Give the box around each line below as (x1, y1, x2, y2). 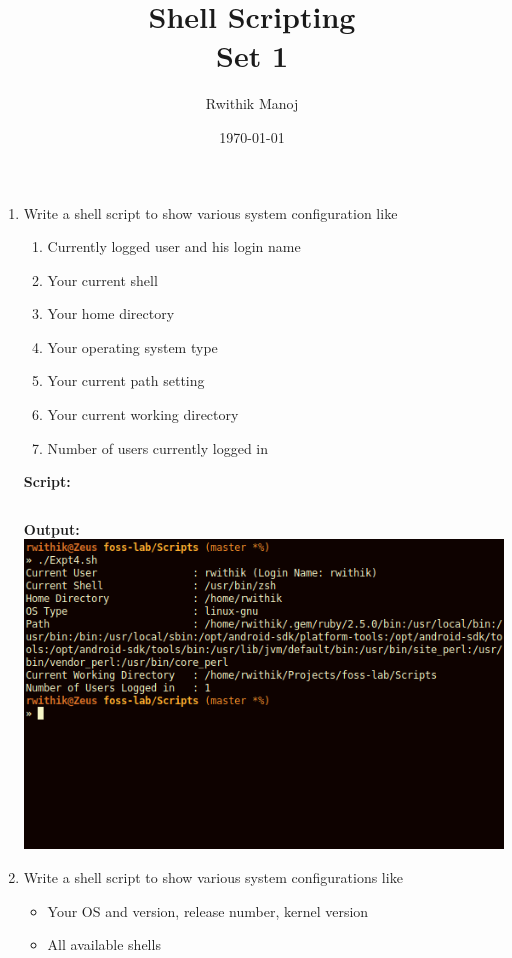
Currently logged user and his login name (47, 236, 301, 257)
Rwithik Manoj (205, 93, 299, 114)
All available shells (47, 934, 161, 955)
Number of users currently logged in (47, 437, 269, 458)
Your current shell (47, 269, 158, 290)
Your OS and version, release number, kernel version (47, 900, 369, 921)
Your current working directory (47, 404, 239, 425)
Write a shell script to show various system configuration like (23, 202, 398, 223)
